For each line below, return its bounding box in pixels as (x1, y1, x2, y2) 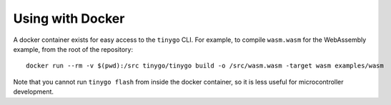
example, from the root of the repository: (13, 45, 134, 53)
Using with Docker (13, 11, 125, 26)
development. (13, 87, 54, 96)
